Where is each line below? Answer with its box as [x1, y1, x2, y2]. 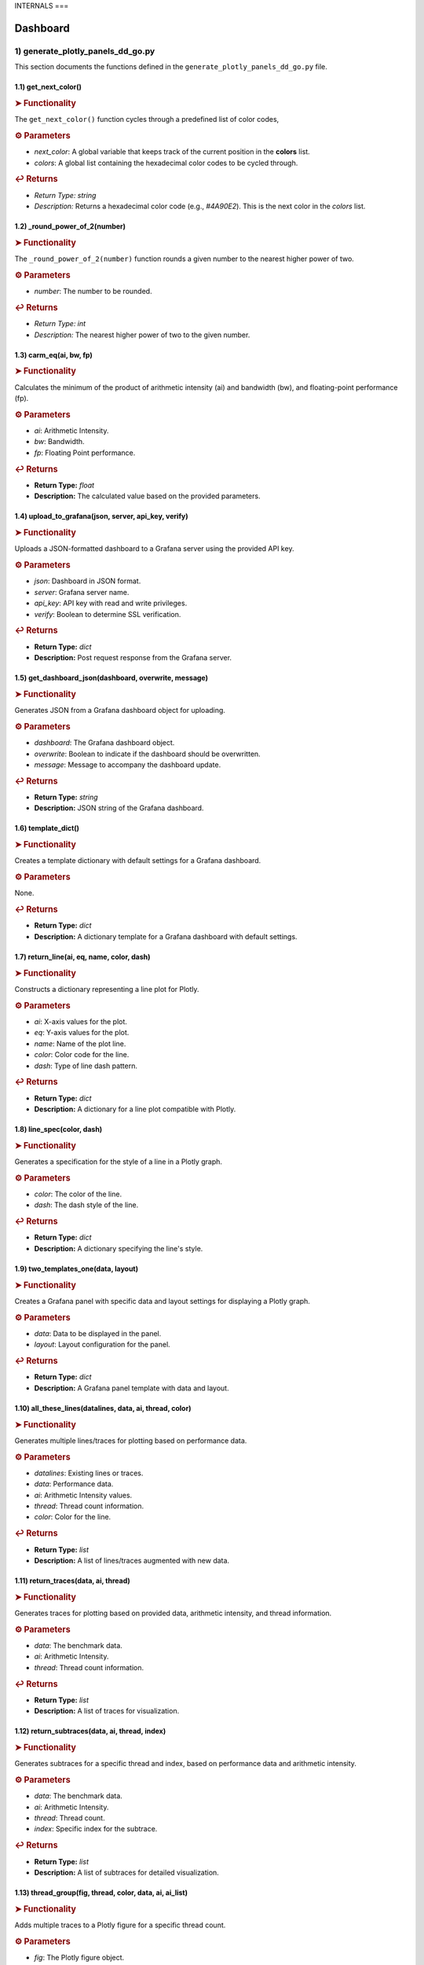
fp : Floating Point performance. [34, 448, 136, 457]
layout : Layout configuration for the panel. [34, 1340, 170, 1350]
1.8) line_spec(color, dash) [14, 1124, 103, 1133]
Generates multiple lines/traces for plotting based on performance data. [14, 1435, 247, 1445]
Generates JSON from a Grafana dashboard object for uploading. [14, 706, 225, 715]
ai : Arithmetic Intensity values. [34, 1490, 133, 1500]
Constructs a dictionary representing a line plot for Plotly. [14, 984, 199, 994]
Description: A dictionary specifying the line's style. [34, 1243, 203, 1253]
